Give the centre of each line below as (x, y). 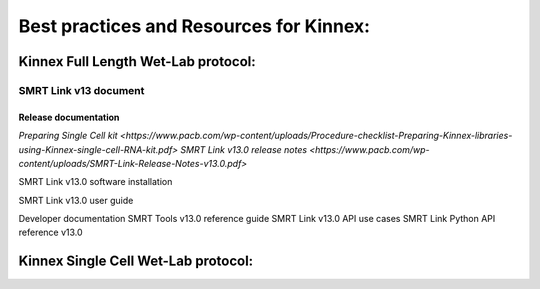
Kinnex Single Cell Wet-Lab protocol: (136, 261)
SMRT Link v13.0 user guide (76, 200)
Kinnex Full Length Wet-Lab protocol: (137, 61)
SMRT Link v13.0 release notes (244, 149)
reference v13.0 (51, 232)
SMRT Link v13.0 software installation (95, 182)
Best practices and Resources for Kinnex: (194, 26)
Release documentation (69, 117)
